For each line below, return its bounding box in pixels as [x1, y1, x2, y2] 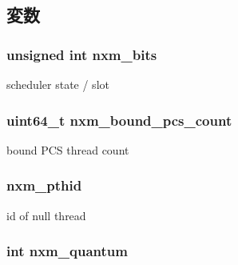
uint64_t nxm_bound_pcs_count [6, 110, 232, 130]
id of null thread [6, 207, 86, 223]
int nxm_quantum [6, 241, 128, 261]
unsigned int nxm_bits [6, 44, 157, 64]
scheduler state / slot [6, 76, 109, 92]
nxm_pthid [6, 175, 82, 195]
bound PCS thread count [6, 141, 129, 158]
